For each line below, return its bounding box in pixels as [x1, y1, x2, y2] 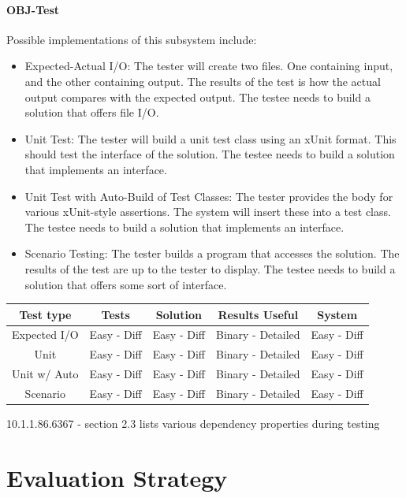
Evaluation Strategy [6, 461, 228, 493]
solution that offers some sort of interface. [24, 276, 227, 292]
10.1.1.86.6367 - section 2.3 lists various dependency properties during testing [6, 415, 380, 432]
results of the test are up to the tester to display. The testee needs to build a [24, 260, 396, 277]
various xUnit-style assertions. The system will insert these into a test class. [24, 203, 391, 220]
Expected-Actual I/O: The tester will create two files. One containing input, [24, 58, 393, 74]
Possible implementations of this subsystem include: [6, 31, 257, 47]
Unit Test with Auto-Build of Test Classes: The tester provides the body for [24, 188, 393, 204]
